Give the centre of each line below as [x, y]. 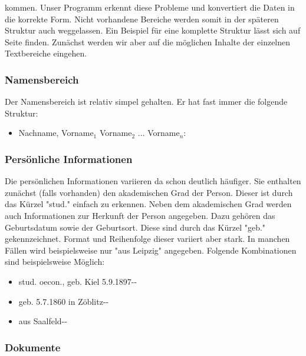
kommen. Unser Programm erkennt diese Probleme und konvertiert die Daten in [150, 7]
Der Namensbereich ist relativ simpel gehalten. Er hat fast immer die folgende [146, 102]
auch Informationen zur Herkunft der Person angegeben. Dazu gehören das [140, 215]
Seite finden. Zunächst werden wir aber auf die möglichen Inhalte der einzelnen [148, 41]
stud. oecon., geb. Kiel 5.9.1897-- [78, 281]
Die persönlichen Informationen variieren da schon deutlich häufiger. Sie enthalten [153, 181]
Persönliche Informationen [69, 159]
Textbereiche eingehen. [46, 53]
